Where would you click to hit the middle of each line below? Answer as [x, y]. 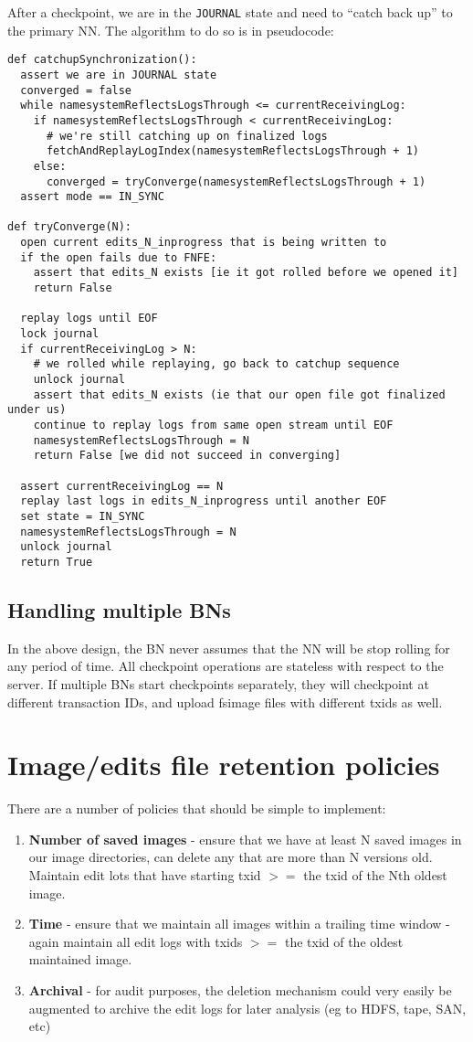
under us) [37, 410]
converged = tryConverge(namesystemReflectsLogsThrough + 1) [236, 181]
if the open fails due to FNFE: [119, 257]
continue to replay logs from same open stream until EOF [213, 425]
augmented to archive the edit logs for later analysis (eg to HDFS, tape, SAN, [247, 1008]
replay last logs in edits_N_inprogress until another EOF [204, 501]
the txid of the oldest [344, 941]
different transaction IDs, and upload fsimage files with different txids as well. [225, 702]
